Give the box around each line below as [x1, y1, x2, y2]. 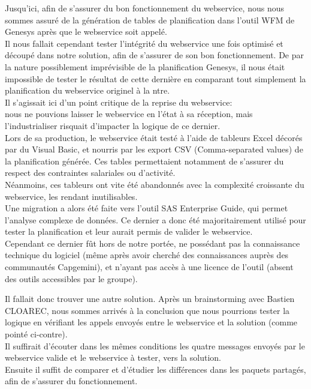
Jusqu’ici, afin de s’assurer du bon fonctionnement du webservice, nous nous [5, 2, 284, 14]
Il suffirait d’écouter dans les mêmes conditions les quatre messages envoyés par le [5, 339, 305, 352]
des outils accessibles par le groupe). [5, 272, 138, 285]
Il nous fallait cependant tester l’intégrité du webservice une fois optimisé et [5, 37, 283, 49]
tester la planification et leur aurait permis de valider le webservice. [5, 225, 253, 238]
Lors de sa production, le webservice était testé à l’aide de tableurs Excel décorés [5, 131, 303, 143]
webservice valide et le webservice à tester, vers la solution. [5, 351, 221, 364]
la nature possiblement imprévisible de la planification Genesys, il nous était [5, 60, 285, 73]
